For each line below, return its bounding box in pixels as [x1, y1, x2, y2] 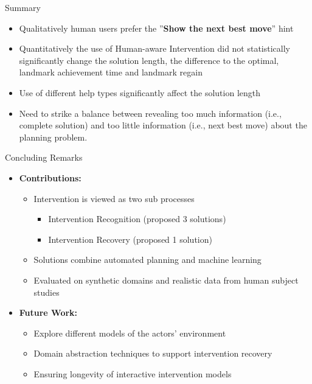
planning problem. [19, 130, 88, 143]
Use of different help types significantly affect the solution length [19, 86, 261, 99]
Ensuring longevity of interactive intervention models [33, 367, 232, 380]
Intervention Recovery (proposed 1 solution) [48, 232, 212, 245]
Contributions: [19, 171, 81, 184]
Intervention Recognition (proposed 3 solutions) [48, 212, 226, 225]
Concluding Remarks [5, 151, 83, 164]
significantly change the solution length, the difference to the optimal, [19, 54, 279, 66]
